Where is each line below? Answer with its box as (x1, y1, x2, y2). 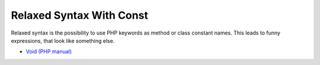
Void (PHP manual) (25, 48, 72, 55)
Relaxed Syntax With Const (11, 9, 148, 22)
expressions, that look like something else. (11, 37, 115, 44)
